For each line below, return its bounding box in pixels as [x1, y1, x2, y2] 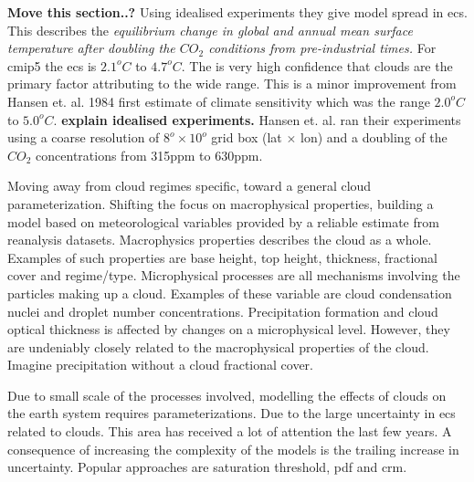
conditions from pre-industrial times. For [208, 38, 437, 58]
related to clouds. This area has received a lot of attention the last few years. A [7, 422, 452, 441]
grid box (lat [211, 128, 282, 147]
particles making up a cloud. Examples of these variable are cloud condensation [7, 283, 452, 302]
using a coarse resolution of [7, 128, 160, 147]
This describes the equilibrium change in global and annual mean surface [7, 20, 413, 39]
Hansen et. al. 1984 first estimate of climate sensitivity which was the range [7, 91, 430, 110]
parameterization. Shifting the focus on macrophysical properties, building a [7, 194, 434, 213]
